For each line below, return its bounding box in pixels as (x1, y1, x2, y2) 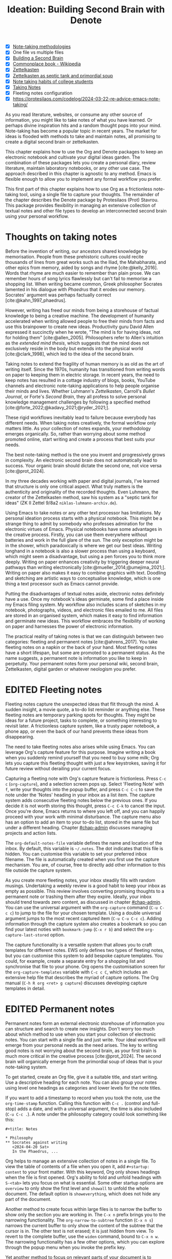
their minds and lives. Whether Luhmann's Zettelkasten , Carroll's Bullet (5, 388, 155, 394)
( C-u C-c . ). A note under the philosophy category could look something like (5, 1111, 167, 1117)
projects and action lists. (5, 830, 57, 836)
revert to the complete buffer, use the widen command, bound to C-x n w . (5, 1233, 159, 1239)
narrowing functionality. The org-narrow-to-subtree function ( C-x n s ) (5, 1217, 154, 1223)
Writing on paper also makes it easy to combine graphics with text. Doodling (5, 569, 166, 576)
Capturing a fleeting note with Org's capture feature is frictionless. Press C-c (5, 775, 166, 781)
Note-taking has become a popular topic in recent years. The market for (5, 127, 157, 134)
